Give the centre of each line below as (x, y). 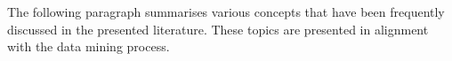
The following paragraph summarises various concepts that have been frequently (226, 11)
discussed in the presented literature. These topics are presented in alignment (218, 29)
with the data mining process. (89, 46)
